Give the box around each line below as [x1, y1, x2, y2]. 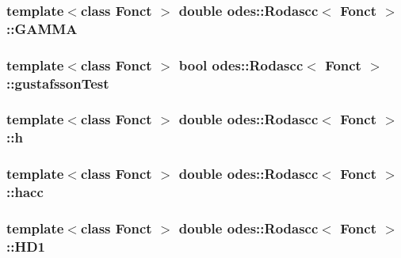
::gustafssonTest [6, 73, 109, 93]
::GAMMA [6, 18, 78, 38]
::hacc [6, 182, 44, 202]
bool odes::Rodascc [178, 55, 304, 74]
